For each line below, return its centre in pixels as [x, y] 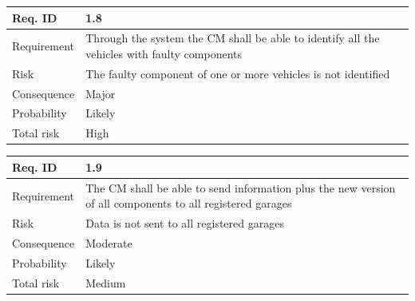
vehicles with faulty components [164, 53]
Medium [106, 282]
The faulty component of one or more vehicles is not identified [238, 73]
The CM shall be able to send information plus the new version [241, 187]
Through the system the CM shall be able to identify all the [233, 38]
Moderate [109, 243]
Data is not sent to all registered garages [185, 223]
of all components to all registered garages [189, 203]
